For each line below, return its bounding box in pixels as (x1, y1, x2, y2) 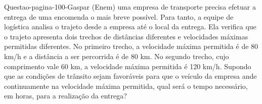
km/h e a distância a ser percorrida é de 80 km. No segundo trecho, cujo (4, 50, 229, 61)
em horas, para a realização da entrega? (4, 90, 127, 101)
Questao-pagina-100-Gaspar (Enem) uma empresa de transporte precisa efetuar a (4, 2, 256, 12)
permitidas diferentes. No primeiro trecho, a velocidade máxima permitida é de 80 (4, 41, 258, 51)
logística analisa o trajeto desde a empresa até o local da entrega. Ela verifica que (4, 21, 256, 32)
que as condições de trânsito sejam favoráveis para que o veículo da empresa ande (4, 71, 257, 81)
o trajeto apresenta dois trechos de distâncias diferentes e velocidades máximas (4, 31, 248, 41)
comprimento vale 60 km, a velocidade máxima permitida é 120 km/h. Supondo (4, 61, 251, 71)
